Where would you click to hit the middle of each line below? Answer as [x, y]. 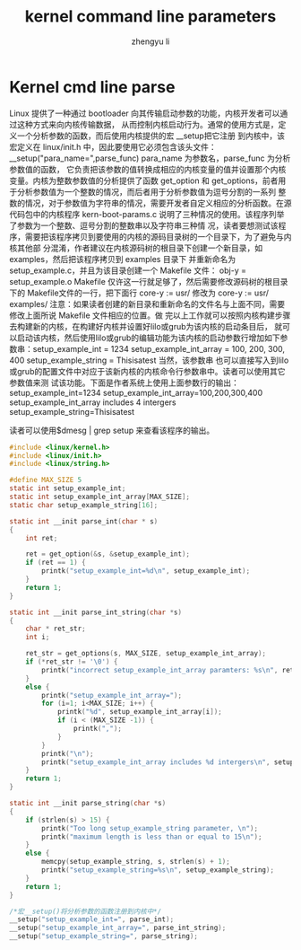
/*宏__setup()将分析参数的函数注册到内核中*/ [86, 911]
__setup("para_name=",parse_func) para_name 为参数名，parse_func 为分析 [150, 158]
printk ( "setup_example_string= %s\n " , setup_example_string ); [158, 870]
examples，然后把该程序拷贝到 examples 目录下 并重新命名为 [123, 259]
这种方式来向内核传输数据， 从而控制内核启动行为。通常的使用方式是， [147, 124]
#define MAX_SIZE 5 [46, 480]
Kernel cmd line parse [92, 87]
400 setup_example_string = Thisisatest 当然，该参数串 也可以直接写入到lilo [149, 360]
